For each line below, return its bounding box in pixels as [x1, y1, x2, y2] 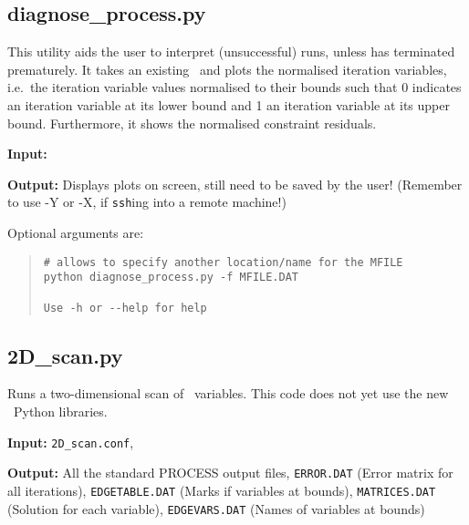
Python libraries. [13, 402, 108, 421]
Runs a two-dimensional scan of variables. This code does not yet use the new [7, 384, 449, 403]
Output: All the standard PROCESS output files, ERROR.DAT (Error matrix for [7, 463, 453, 482]
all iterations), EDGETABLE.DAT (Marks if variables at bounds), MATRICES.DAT [7, 480, 436, 499]
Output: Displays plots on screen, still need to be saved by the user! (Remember [7, 174, 463, 193]
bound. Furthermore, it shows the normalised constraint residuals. [7, 113, 377, 132]
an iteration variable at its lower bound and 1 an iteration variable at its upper [7, 95, 450, 114]
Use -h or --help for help [43, 301, 207, 314]
